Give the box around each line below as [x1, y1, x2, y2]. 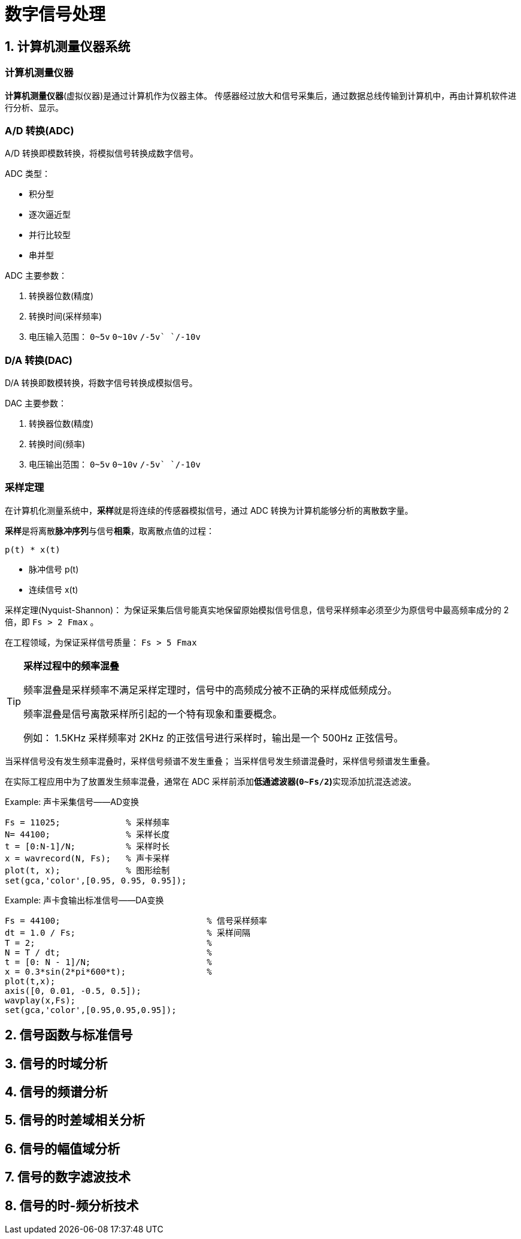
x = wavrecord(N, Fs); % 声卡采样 [5, 853, 170, 863]
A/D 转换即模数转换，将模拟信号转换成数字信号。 [5, 148, 199, 159]
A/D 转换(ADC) [5, 124, 74, 137]
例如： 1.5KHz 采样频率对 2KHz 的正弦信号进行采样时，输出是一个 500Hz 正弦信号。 [23, 731, 404, 744]
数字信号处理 [5, 4, 106, 25]
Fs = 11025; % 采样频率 [5, 817, 170, 827]
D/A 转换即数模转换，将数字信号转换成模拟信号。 [5, 378, 198, 388]
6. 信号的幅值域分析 [5, 1141, 120, 1156]
